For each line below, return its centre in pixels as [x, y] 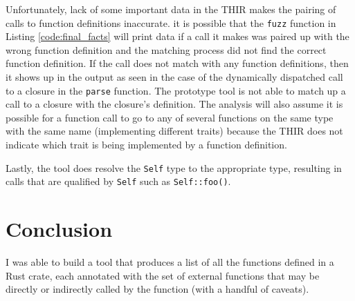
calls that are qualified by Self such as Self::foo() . [118, 181]
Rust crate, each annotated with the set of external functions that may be [163, 275]
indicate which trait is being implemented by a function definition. [146, 145]
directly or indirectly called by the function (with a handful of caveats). [157, 289]
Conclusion [59, 229]
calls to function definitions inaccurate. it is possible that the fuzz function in [171, 22]
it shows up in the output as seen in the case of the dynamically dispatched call [174, 77]
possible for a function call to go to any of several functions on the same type [170, 117]
